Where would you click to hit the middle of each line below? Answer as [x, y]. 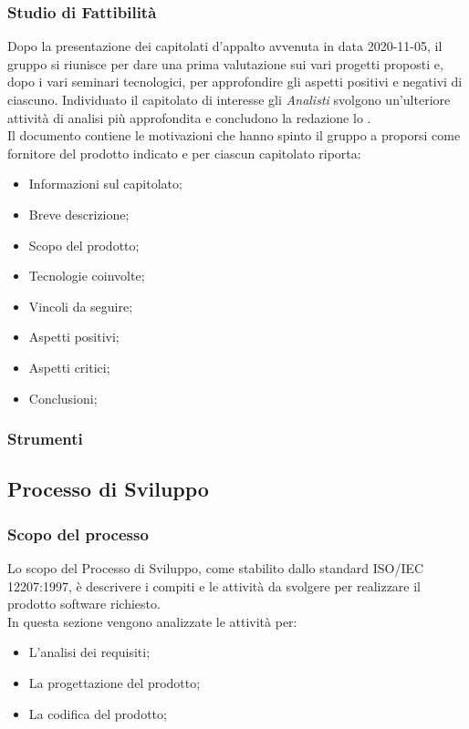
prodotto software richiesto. [84, 604]
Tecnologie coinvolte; [87, 276]
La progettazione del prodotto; [115, 682]
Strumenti [45, 439]
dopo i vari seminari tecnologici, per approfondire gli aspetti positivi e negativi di [235, 82]
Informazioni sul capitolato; [105, 184]
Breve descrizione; [79, 214]
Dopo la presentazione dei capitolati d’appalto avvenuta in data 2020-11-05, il [225, 46]
